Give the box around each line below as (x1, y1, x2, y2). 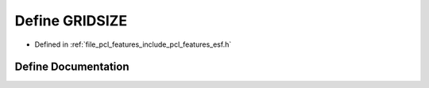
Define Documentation (14, 60, 129, 74)
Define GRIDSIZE (14, 12, 127, 29)
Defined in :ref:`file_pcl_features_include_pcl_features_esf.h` (34, 40, 232, 49)
